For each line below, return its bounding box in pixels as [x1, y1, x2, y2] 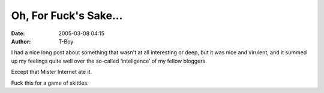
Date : [11, 30, 25, 37]
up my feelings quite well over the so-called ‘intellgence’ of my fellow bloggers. [11, 57, 207, 64]
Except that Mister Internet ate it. [11, 69, 92, 76]
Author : [11, 38, 31, 45]
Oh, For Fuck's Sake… [11, 9, 123, 22]
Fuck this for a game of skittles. [11, 79, 89, 86]
